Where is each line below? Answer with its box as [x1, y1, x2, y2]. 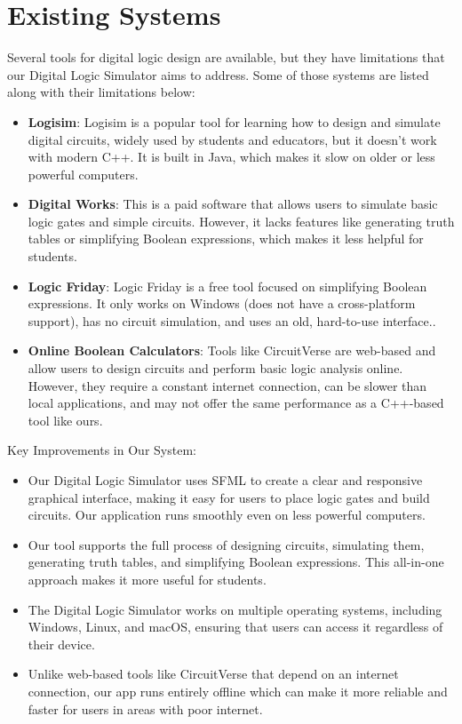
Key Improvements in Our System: [7, 441, 196, 459]
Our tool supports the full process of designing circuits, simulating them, [28, 535, 425, 553]
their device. [28, 634, 95, 653]
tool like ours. [28, 410, 103, 429]
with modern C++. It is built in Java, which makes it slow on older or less [28, 147, 435, 166]
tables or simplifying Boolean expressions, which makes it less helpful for [28, 229, 424, 248]
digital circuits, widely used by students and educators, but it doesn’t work [28, 130, 437, 148]
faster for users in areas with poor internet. [28, 699, 263, 718]
